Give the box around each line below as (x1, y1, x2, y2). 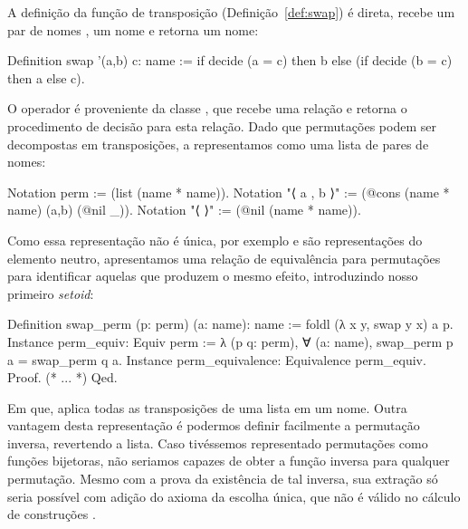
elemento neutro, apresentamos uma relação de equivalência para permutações (7, 248, 441, 267)
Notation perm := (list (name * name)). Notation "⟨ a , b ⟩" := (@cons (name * (7, 182, 450, 201)
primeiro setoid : (7, 284, 94, 303)
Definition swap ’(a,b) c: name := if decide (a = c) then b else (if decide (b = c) (7, 51, 453, 70)
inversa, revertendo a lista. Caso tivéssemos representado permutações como (7, 433, 428, 452)
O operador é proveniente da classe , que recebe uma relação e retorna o (7, 99, 407, 118)
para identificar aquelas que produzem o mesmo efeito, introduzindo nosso (7, 266, 418, 285)
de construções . (7, 505, 96, 524)
